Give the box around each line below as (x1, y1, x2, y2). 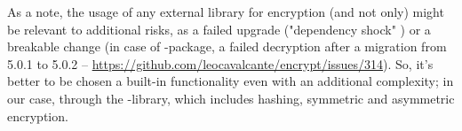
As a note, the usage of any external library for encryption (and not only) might (7, 3, 444, 20)
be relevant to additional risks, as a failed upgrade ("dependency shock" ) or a (7, 19, 431, 38)
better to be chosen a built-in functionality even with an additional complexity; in (7, 72, 454, 90)
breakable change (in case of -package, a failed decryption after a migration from (7, 37, 447, 56)
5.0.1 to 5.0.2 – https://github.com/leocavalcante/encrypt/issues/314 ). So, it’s (7, 54, 434, 73)
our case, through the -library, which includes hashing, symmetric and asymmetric (7, 89, 455, 107)
